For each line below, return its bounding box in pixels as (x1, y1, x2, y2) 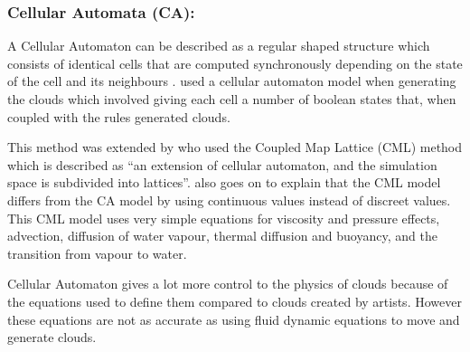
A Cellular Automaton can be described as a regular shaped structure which (7, 36, 430, 55)
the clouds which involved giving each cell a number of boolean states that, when (7, 90, 456, 108)
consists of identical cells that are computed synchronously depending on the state (7, 53, 463, 72)
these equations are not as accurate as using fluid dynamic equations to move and (7, 309, 460, 328)
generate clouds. (7, 328, 97, 347)
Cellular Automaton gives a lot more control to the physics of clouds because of (7, 274, 448, 293)
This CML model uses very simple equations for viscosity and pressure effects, (7, 208, 440, 227)
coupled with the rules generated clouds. (7, 107, 230, 126)
